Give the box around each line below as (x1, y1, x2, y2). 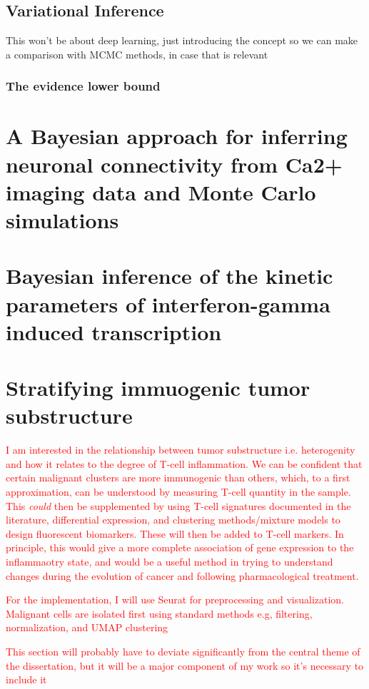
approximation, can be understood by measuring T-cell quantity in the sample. (6, 484, 351, 499)
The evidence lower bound (6, 77, 161, 95)
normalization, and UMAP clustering (6, 620, 168, 635)
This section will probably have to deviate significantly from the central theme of (6, 643, 360, 658)
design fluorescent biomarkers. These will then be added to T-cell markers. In (6, 526, 344, 541)
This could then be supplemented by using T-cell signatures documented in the (6, 498, 351, 513)
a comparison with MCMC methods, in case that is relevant (6, 46, 268, 61)
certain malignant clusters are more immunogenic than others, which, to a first (6, 470, 350, 485)
